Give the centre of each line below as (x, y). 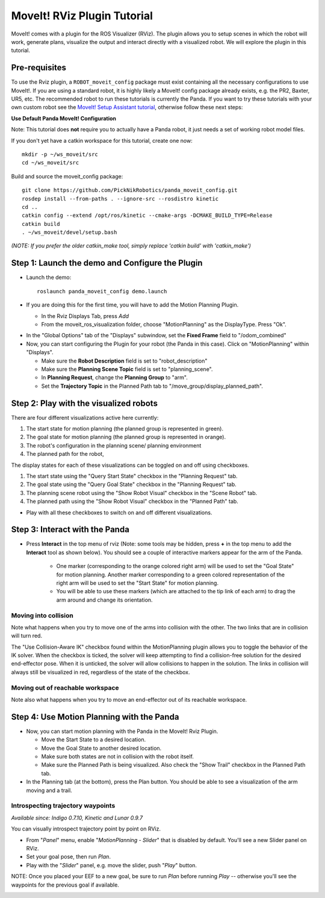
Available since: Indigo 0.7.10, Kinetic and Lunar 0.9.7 (77, 818)
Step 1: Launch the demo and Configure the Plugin (107, 263)
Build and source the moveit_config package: (67, 176)
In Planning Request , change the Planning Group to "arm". (114, 378)
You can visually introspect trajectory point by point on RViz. (86, 829)
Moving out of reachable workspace (65, 688)
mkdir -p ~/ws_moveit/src (60, 154)
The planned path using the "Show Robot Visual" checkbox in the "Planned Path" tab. (132, 501)
